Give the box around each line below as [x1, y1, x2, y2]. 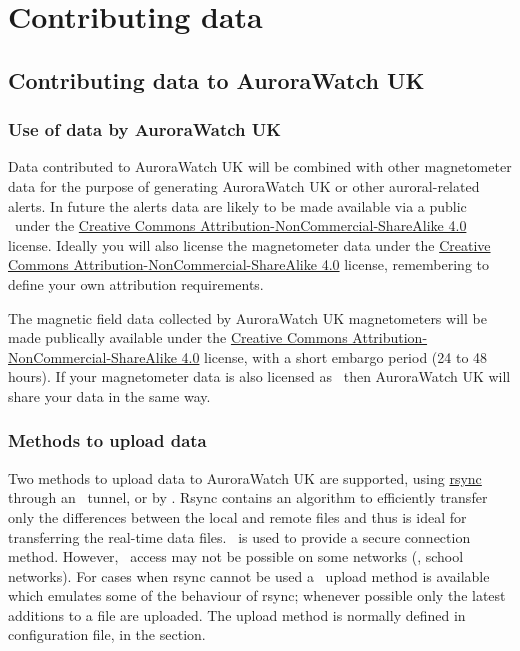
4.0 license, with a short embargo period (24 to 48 [181, 346, 488, 367]
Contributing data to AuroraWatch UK [8, 64, 425, 95]
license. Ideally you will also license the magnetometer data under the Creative [8, 234, 491, 255]
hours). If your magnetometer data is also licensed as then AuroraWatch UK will [8, 366, 511, 387]
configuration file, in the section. [8, 624, 206, 645]
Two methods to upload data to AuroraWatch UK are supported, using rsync [8, 467, 482, 488]
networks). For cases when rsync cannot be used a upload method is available [8, 565, 490, 586]
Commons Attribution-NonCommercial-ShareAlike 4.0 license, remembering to [8, 254, 490, 275]
